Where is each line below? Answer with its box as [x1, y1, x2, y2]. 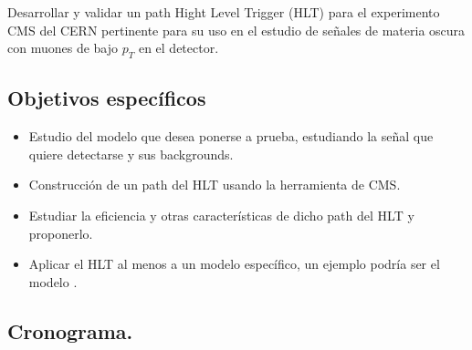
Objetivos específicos [7, 84, 206, 112]
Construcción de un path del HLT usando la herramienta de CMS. [28, 175, 401, 194]
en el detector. [138, 38, 219, 57]
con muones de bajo [7, 38, 119, 57]
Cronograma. [7, 316, 133, 345]
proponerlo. [28, 223, 93, 242]
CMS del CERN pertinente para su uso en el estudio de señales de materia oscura [7, 20, 466, 39]
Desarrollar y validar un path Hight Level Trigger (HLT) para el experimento [7, 3, 440, 21]
